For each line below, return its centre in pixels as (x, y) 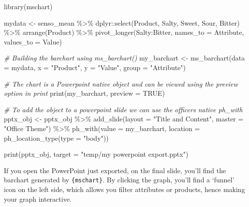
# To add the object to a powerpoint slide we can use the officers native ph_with (123, 109)
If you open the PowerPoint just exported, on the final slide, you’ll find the (115, 170)
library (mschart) (28, 6)
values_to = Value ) (33, 41)
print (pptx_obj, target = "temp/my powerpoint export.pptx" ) (96, 154)
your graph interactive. (38, 199)
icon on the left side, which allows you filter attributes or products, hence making (124, 189)
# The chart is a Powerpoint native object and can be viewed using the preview (121, 83)
